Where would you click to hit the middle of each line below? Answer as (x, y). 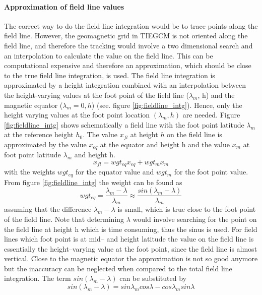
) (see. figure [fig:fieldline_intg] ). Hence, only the (167, 105)
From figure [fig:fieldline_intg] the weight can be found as (93, 182)
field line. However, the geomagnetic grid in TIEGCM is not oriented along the (126, 36)
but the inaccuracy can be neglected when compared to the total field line (118, 268)
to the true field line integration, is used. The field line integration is (110, 75)
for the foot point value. (211, 172)
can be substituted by (153, 278)
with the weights (30, 172)
